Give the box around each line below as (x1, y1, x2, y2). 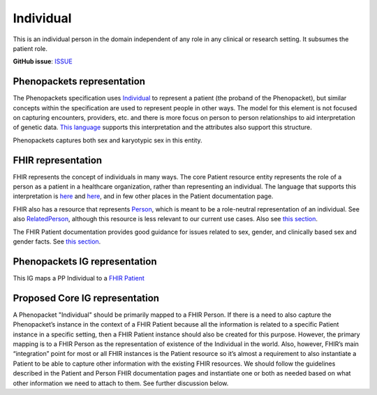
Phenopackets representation (13, 75, 146, 87)
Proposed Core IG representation (13, 292, 160, 304)
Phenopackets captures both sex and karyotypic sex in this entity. (13, 136, 202, 144)
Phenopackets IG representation (13, 255, 157, 267)
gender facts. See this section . (13, 237, 101, 246)
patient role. (13, 44, 48, 52)
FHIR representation (13, 154, 103, 166)
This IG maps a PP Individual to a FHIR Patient (13, 274, 145, 282)
